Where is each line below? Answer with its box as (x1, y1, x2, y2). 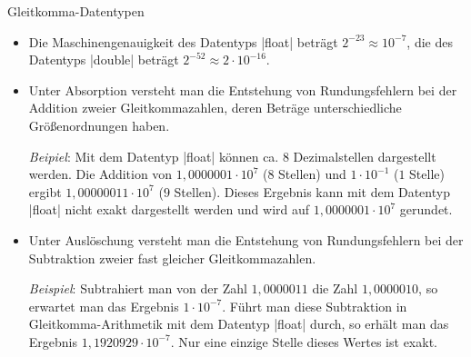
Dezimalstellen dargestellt (293, 146, 436, 165)
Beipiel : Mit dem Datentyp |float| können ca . (28, 146, 279, 165)
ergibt (28, 182, 62, 201)
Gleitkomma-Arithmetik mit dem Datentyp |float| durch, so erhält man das (28, 314, 449, 333)
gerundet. (399, 200, 453, 219)
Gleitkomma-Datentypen (7, 2, 145, 20)
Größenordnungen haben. (28, 115, 170, 134)
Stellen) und (278, 164, 346, 183)
